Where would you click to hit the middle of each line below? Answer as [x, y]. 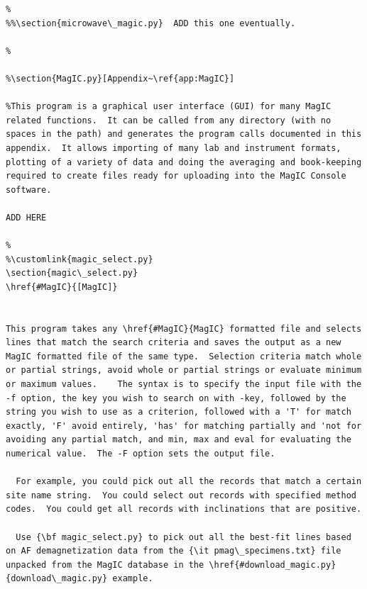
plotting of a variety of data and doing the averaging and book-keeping [184, 162]
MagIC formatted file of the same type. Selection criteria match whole [184, 356]
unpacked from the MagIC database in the [105, 565]
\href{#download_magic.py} [273, 565]
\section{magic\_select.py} [72, 273]
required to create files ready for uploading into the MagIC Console [176, 176]
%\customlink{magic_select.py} [80, 259]
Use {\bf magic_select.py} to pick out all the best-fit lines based [183, 537]
